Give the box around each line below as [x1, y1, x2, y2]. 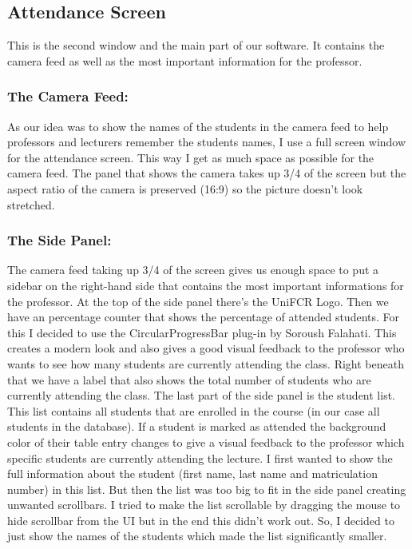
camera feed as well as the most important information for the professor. [7, 52, 362, 69]
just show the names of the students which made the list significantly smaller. [7, 527, 387, 544]
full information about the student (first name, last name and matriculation [7, 465, 378, 482]
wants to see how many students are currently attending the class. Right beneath [7, 355, 404, 372]
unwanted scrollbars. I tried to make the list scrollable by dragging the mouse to [7, 496, 401, 513]
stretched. [7, 196, 55, 213]
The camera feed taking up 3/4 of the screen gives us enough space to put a [7, 261, 379, 278]
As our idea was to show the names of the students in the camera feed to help [7, 117, 389, 134]
